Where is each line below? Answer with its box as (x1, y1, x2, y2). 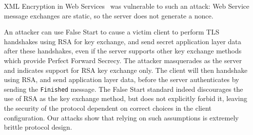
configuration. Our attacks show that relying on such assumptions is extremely (4, 112, 239, 122)
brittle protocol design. (4, 122, 72, 132)
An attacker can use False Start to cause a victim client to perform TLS (4, 27, 219, 37)
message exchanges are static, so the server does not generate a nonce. (4, 10, 214, 20)
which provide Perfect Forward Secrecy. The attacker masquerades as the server (4, 55, 242, 65)
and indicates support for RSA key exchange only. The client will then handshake (4, 65, 248, 75)
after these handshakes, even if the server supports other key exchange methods (4, 46, 242, 56)
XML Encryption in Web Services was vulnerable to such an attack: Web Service (4, 1, 250, 11)
